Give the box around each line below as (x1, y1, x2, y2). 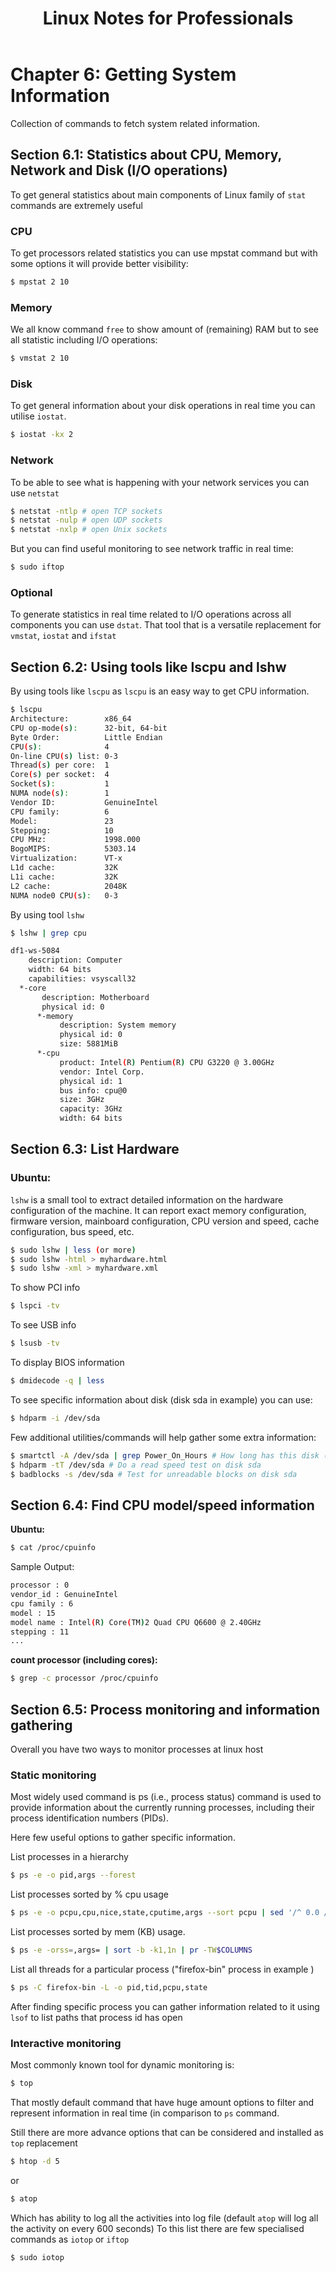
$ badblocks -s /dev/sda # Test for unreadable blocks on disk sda (10, 1469, 298, 1479)
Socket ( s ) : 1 (10, 779, 110, 789)
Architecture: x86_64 (10, 714, 132, 724)
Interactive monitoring (10, 2036, 122, 2050)
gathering (10, 1717, 73, 1734)
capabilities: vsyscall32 (28, 974, 137, 984)
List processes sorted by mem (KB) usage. (10, 1926, 186, 1938)
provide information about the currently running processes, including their (10, 1802, 315, 1814)
